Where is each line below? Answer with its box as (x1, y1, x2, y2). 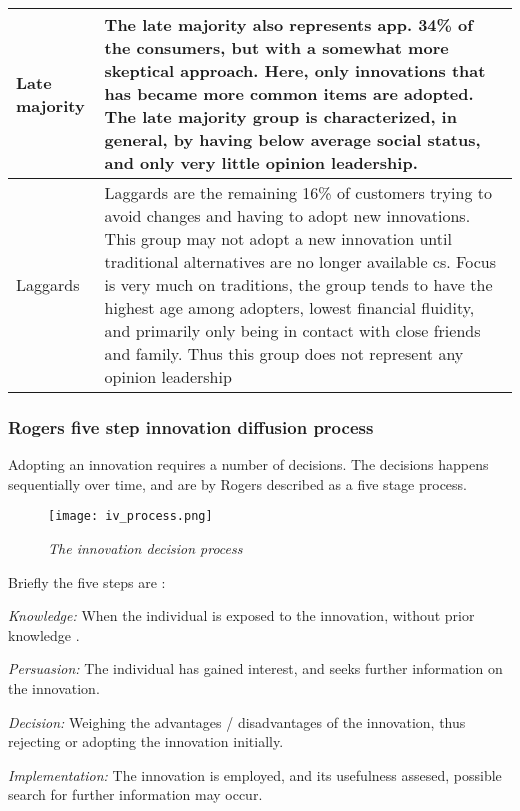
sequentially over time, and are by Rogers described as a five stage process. (8, 473, 467, 494)
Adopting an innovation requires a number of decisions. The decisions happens (8, 454, 489, 475)
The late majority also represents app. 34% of (104, 13, 473, 36)
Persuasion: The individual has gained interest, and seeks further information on (8, 658, 503, 679)
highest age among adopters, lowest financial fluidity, (104, 296, 475, 319)
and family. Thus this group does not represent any (104, 342, 464, 365)
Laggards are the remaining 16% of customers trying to (104, 181, 492, 204)
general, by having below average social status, (104, 128, 481, 151)
